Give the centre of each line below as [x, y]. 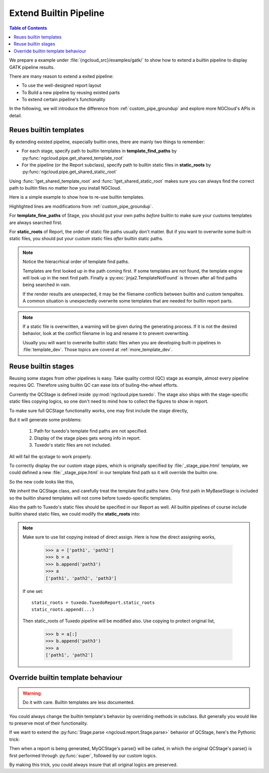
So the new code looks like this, [42, 482]
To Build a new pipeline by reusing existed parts [71, 92]
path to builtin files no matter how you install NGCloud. [65, 188]
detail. [16, 115]
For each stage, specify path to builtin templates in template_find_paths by [99, 151]
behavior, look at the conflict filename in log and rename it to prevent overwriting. [106, 333]
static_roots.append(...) [63, 610]
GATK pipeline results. [32, 67]
